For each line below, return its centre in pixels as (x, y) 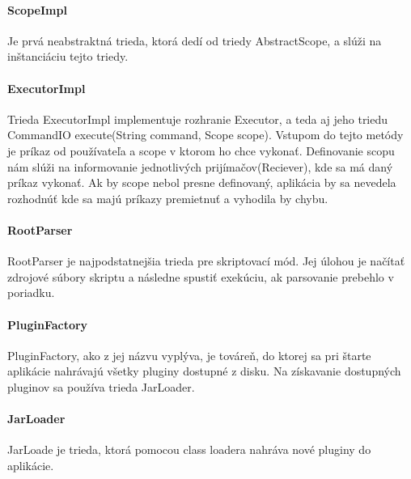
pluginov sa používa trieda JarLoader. (101, 386)
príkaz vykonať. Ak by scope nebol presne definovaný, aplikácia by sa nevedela (202, 182)
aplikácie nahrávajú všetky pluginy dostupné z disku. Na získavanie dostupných (204, 371)
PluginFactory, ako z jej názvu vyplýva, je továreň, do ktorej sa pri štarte (189, 355)
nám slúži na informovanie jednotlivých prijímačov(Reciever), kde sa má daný (200, 166)
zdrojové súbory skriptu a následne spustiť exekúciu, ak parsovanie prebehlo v (201, 276)
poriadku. (31, 292)
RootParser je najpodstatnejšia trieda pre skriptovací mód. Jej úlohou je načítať (206, 261)
